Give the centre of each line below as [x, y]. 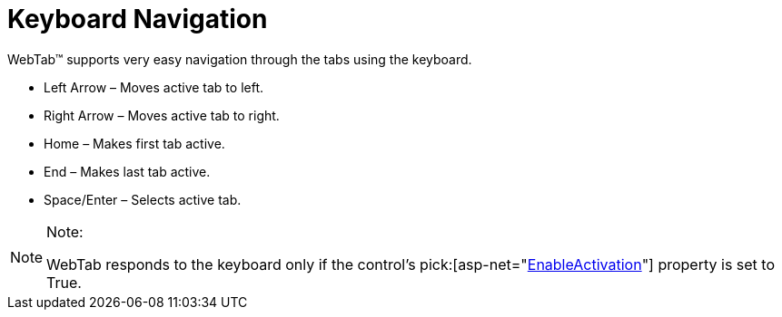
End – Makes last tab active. [127, 171]
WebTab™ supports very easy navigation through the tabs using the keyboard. [240, 59]
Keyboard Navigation [138, 19]
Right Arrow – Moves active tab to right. [162, 115]
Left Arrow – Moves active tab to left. [153, 87]
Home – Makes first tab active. [134, 143]
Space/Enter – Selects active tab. [143, 199]
